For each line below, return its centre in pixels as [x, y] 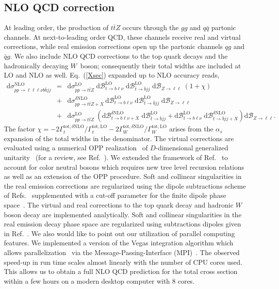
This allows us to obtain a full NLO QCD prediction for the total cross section [121, 271]
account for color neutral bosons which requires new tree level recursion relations [124, 167]
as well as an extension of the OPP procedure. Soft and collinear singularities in [123, 176]
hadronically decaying [36, 65]
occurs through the [151, 27]
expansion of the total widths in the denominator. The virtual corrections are [119, 138]
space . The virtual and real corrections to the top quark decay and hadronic [119, 205]
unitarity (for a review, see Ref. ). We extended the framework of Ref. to [116, 157]
